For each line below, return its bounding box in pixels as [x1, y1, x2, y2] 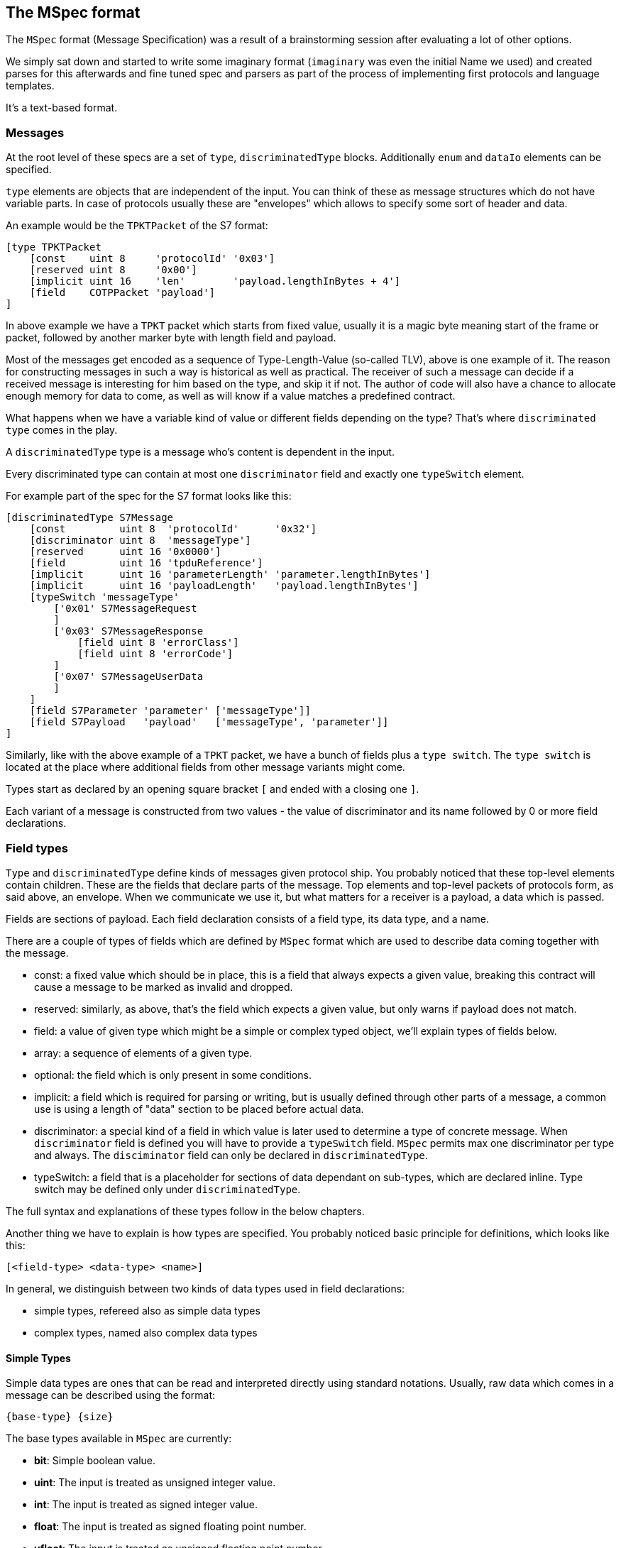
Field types [6, 840, 68, 855]
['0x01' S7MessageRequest [53, 603, 197, 615]
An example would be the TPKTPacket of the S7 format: [6, 219, 268, 232]
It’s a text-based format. [6, 101, 118, 114]
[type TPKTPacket [6, 241, 101, 253]
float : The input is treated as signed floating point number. [34, 1520, 307, 1533]
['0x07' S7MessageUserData [53, 671, 204, 683]
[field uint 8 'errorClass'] [77, 637, 239, 649]
